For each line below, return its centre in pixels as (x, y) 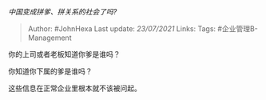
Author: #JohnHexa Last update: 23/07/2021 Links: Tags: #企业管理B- (143, 29)
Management (50, 38)
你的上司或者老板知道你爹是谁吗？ (64, 54)
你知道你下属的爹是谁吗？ (50, 71)
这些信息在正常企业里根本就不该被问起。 (75, 88)
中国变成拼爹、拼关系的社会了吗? (63, 12)
